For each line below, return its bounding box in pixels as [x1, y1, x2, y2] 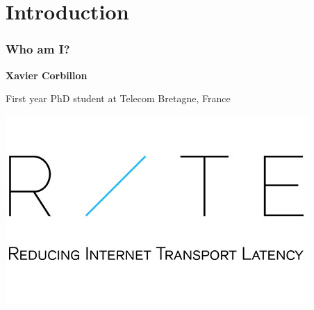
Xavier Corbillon [6, 67, 88, 82]
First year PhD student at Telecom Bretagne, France [6, 91, 231, 106]
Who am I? [6, 40, 70, 58]
